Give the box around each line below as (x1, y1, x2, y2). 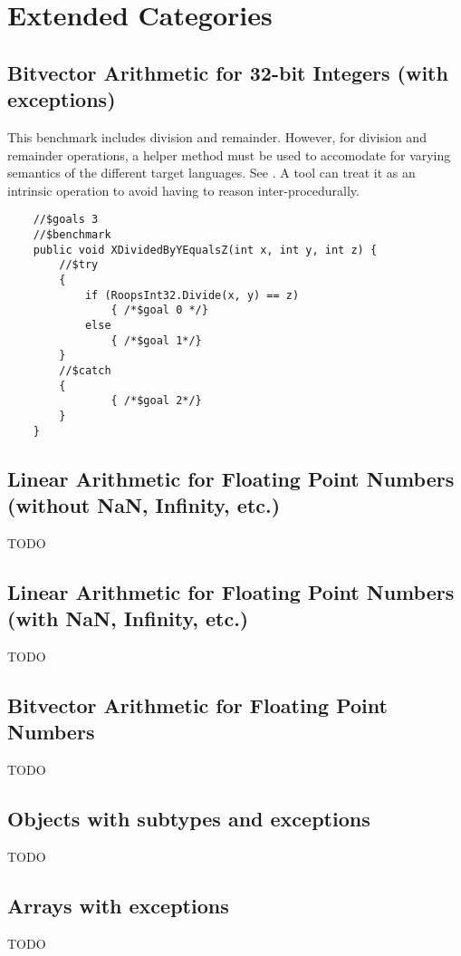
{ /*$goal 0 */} (110, 304, 208, 317)
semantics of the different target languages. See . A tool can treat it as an (7, 163, 416, 182)
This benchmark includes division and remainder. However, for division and (7, 127, 427, 146)
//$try (59, 258, 99, 272)
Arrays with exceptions (7, 891, 229, 919)
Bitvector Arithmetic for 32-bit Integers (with (7, 58, 448, 86)
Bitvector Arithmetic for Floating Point (7, 690, 388, 719)
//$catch (59, 363, 111, 377)
